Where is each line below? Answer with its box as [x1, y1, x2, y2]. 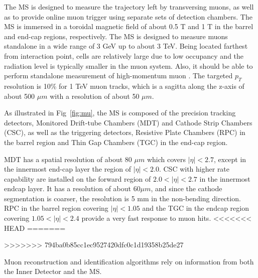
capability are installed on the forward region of [4, 173, 151, 184]
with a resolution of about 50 [50, 90, 140, 101]
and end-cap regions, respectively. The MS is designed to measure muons [4, 31, 228, 41]
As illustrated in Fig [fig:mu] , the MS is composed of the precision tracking [4, 107, 236, 118]
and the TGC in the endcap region [142, 203, 249, 213]
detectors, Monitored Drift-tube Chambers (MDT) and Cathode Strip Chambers [4, 117, 252, 127]
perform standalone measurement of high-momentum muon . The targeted [4, 70, 233, 81]
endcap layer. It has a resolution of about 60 [4, 183, 141, 194]
